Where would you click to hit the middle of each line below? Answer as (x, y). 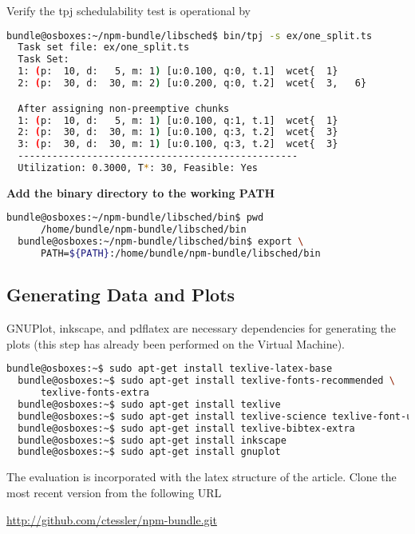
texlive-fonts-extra (95, 393)
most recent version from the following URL (114, 492)
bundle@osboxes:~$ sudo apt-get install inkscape (152, 440)
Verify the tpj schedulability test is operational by (129, 10)
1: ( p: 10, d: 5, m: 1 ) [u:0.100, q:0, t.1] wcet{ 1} (178, 72)
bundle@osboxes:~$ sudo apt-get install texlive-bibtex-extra (186, 428)
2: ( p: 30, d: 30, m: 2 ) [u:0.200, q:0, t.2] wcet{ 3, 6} (192, 84)
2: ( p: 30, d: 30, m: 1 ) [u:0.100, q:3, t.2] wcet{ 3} (178, 132)
